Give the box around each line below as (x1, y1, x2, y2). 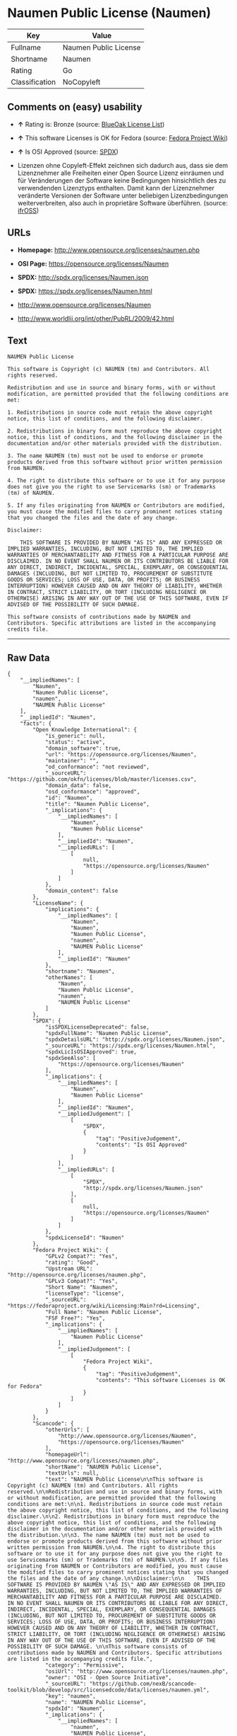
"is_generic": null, (44, 733, 106, 740)
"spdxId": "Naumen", (44, 1705, 106, 1713)
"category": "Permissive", (44, 1662, 125, 1669)
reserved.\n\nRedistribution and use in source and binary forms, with (7, 1488, 222, 1495)
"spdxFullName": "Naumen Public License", (44, 1030, 172, 1037)
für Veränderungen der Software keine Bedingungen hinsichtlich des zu (17, 176, 226, 185)
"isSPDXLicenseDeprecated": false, (44, 1024, 150, 1031)
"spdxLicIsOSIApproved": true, (44, 1049, 138, 1056)
